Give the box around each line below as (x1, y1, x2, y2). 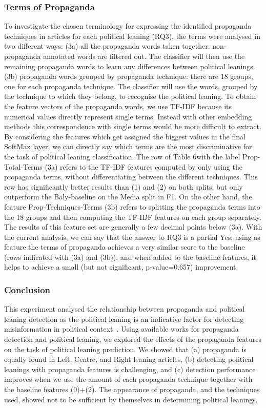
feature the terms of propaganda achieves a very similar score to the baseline (4, 241, 245, 252)
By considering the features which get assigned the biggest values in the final (4, 131, 245, 141)
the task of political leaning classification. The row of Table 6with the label (4, 151, 240, 161)
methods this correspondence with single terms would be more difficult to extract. (4, 121, 261, 132)
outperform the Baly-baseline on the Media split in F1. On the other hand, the (4, 191, 252, 202)
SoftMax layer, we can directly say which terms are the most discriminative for (4, 141, 252, 152)
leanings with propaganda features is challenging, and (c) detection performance (4, 363, 256, 374)
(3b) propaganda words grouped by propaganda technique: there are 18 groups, (4, 71, 253, 81)
